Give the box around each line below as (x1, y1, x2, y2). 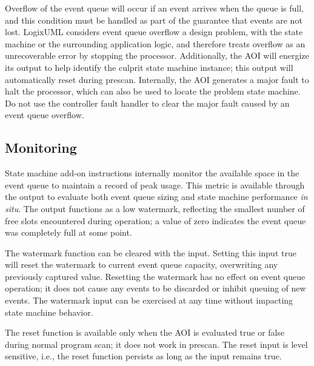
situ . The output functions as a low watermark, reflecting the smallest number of (5, 202, 305, 215)
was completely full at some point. (5, 226, 132, 239)
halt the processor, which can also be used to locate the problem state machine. (5, 85, 301, 98)
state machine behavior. (5, 305, 93, 318)
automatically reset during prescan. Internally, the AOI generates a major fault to (5, 73, 309, 85)
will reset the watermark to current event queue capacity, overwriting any (5, 258, 278, 271)
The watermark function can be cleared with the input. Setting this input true (5, 246, 296, 259)
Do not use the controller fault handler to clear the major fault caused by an (5, 96, 290, 109)
